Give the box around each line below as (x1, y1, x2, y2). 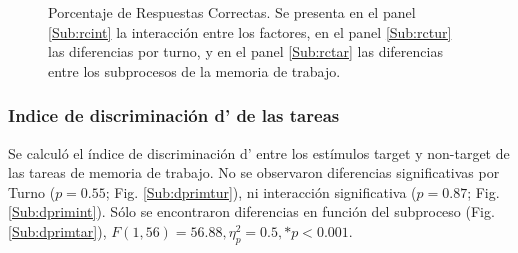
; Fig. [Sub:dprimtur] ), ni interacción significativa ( (105, 181, 417, 202)
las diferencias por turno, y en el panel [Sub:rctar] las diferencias (48, 41, 443, 62)
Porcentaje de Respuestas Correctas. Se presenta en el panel (48, 2, 416, 22)
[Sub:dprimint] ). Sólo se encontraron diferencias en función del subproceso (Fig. (8, 201, 495, 222)
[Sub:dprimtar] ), (8, 220, 107, 241)
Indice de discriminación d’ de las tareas (8, 103, 340, 128)
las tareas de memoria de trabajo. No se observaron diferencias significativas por (8, 162, 500, 183)
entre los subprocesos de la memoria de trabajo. (48, 60, 341, 81)
